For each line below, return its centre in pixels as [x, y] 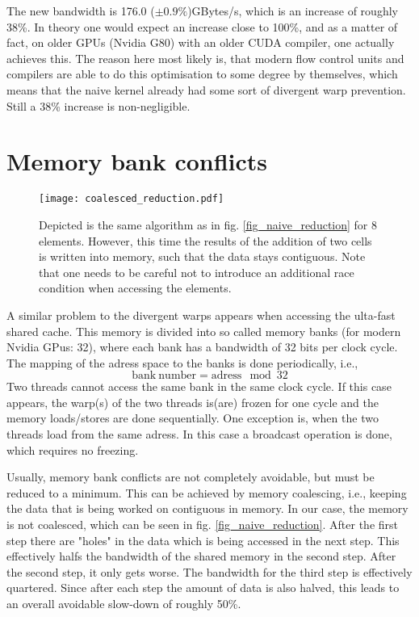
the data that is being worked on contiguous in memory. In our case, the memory [207, 508]
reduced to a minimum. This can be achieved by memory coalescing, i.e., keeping [207, 492]
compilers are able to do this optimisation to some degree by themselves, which [202, 74]
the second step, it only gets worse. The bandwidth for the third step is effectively [209, 571]
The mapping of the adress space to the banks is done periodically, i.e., [182, 362]
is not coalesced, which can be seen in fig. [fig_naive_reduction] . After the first [202, 525]
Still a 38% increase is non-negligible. [98, 105]
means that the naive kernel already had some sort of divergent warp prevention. [206, 89]
